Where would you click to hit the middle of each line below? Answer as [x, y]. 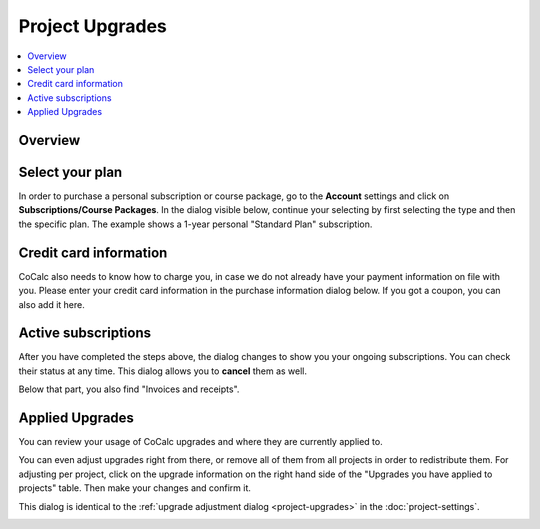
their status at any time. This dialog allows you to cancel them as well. [163, 371]
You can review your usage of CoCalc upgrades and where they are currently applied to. [201, 442]
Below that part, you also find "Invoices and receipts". [129, 389]
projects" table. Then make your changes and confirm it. [135, 488]
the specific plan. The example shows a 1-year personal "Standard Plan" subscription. [195, 224]
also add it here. [51, 304]
